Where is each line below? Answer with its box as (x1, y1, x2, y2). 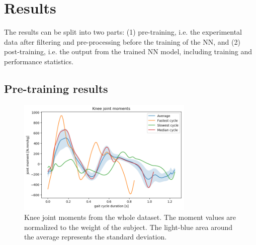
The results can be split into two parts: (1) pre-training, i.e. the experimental (4, 27, 242, 37)
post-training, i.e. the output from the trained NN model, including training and (4, 46, 252, 57)
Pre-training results (4, 80, 108, 96)
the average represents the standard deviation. (24, 231, 167, 242)
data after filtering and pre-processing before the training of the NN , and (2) (4, 36, 240, 47)
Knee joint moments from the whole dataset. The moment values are (24, 211, 236, 222)
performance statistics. (4, 56, 73, 66)
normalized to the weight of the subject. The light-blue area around (24, 221, 232, 232)
